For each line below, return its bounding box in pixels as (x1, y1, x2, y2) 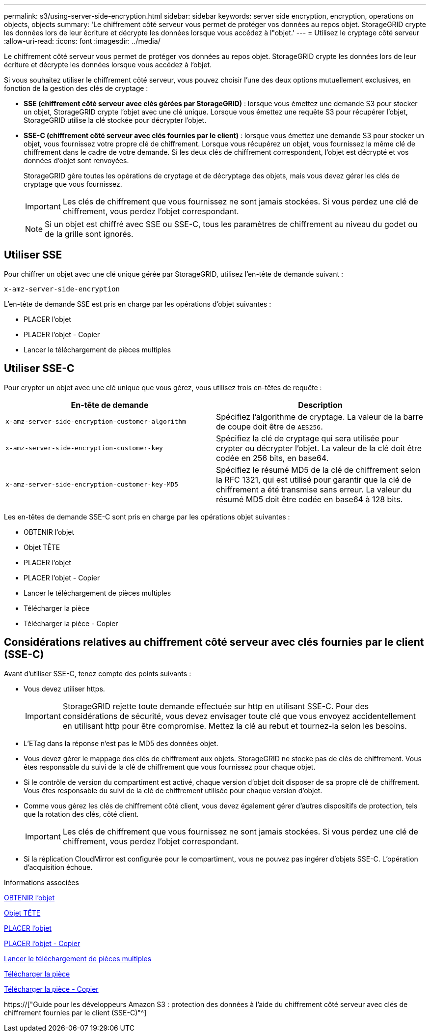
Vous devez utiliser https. (24, 684, 105, 693)
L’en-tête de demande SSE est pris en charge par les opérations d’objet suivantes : (4, 299, 271, 308)
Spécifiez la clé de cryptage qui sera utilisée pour (216, 433, 399, 443)
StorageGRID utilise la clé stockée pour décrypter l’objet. (24, 116, 207, 124)
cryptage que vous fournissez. (24, 180, 122, 188)
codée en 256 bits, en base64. (216, 453, 329, 463)
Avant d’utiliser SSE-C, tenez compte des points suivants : (4, 669, 191, 678)
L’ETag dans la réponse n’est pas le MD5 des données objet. (24, 739, 218, 748)
